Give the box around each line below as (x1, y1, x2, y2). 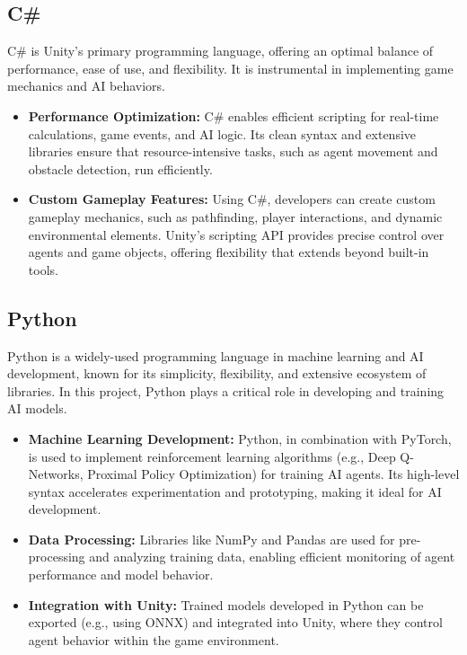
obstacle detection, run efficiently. (28, 159, 213, 178)
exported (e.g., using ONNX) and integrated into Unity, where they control (28, 613, 443, 632)
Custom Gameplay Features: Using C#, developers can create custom (28, 190, 436, 208)
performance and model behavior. (28, 565, 214, 584)
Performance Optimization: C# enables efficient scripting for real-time (28, 106, 439, 125)
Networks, (28, 465, 84, 483)
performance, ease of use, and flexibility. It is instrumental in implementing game (7, 58, 454, 77)
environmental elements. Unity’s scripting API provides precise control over (28, 225, 445, 243)
